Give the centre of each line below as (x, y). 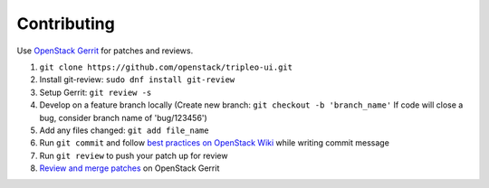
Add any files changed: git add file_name (124, 130)
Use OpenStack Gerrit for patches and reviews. (105, 51)
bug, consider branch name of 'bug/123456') (123, 117)
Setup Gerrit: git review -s (96, 92)
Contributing (66, 23)
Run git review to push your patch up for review (134, 155)
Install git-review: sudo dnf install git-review (137, 80)
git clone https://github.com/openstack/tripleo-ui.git (166, 67)
